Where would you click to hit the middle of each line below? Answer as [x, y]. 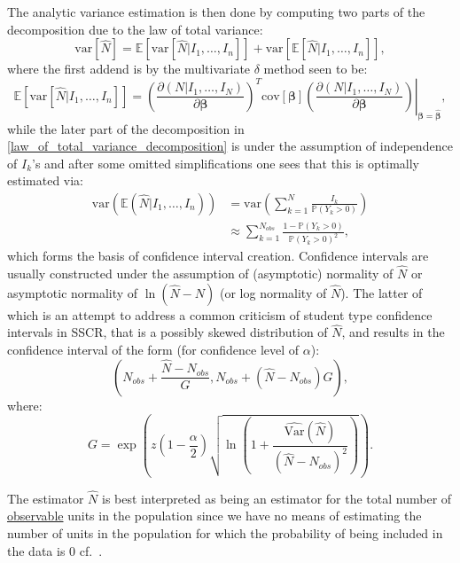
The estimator [46, 498]
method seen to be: [316, 69]
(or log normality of [273, 292]
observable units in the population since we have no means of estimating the [214, 516]
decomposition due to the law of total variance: [135, 29]
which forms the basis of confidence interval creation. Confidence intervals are [218, 256]
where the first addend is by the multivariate [129, 69]
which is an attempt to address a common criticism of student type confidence [220, 314]
